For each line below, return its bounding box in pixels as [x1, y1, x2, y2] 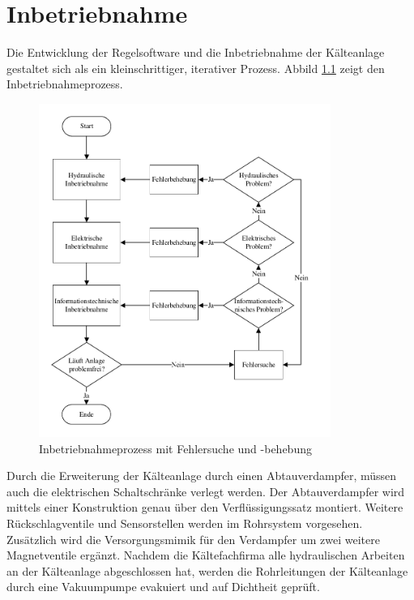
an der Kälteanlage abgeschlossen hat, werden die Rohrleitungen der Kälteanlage [6, 562, 408, 579]
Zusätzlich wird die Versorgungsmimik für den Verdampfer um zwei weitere [6, 530, 380, 547]
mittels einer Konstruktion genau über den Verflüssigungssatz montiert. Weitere [6, 499, 403, 516]
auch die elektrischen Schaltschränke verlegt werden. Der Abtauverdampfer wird [6, 482, 405, 499]
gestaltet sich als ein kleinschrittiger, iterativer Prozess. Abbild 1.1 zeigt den [6, 59, 385, 76]
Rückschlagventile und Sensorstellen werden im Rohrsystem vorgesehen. [6, 515, 363, 532]
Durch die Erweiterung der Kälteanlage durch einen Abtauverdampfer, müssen [6, 467, 397, 484]
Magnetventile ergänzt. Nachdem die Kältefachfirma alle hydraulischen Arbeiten [6, 546, 405, 564]
